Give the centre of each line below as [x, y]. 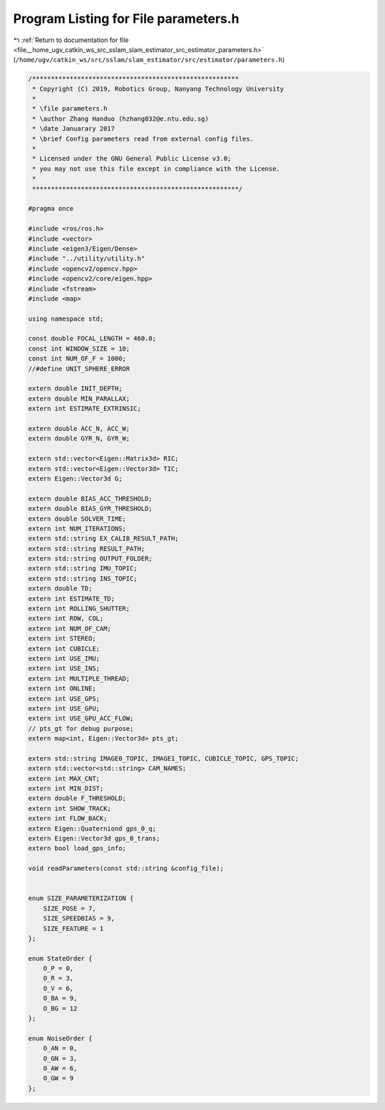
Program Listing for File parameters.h [126, 19]
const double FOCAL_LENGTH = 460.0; [92, 339]
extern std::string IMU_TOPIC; [83, 569]
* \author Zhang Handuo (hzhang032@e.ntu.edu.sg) [121, 119]
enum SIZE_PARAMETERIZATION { [81, 899]
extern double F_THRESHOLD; [77, 799]
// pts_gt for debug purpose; [81, 728]
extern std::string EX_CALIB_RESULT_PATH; [103, 539]
